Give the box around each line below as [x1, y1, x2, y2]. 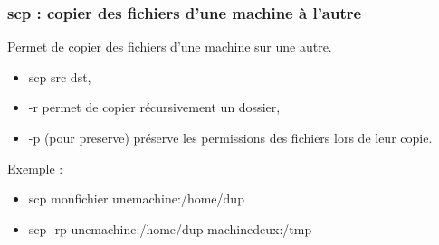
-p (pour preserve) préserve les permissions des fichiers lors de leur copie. [28, 128, 433, 146]
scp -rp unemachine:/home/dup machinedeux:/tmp [28, 219, 312, 238]
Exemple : [7, 158, 63, 177]
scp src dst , [28, 67, 91, 86]
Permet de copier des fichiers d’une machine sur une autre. [7, 37, 332, 56]
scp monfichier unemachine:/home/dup [28, 189, 244, 208]
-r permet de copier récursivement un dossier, [28, 98, 281, 117]
